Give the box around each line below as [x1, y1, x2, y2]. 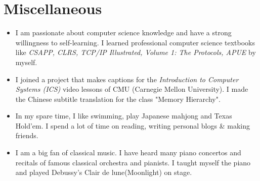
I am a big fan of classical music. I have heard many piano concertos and [15, 147, 241, 158]
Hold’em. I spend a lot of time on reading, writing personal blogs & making [15, 120, 250, 131]
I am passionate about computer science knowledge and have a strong [15, 27, 232, 38]
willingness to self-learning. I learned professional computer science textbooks [15, 37, 255, 47]
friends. [15, 130, 38, 141]
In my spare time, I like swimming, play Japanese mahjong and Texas [15, 110, 232, 121]
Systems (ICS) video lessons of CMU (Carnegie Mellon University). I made [15, 84, 248, 94]
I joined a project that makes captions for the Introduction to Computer [15, 74, 239, 84]
